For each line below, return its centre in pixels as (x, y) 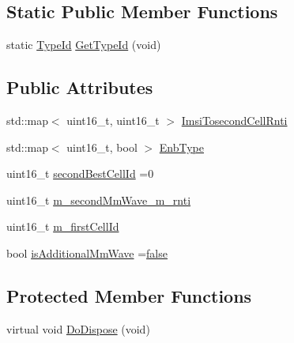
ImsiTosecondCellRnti (234, 120)
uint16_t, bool (102, 147)
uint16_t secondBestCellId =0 (80, 173)
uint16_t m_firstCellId (63, 226)
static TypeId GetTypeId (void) (84, 45)
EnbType (181, 147)
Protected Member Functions (129, 295)
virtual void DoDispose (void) (78, 328)
